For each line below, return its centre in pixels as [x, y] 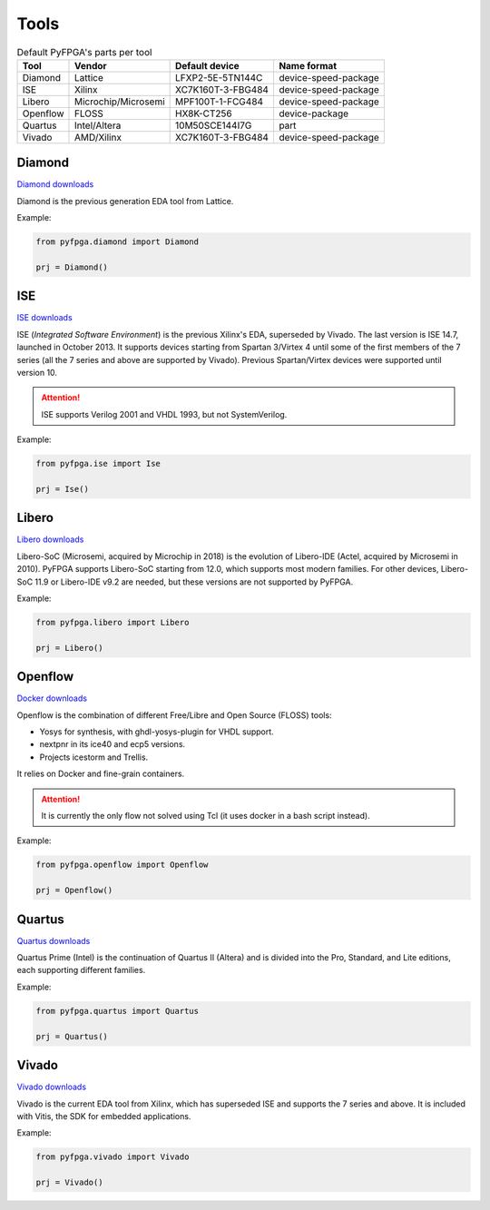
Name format [308, 65]
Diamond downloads [55, 184]
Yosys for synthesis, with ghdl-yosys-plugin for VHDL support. [157, 732]
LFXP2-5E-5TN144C [219, 77]
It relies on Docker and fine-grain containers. [101, 774]
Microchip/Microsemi [119, 102]
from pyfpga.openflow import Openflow [122, 865]
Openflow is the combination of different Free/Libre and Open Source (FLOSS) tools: [174, 715]
